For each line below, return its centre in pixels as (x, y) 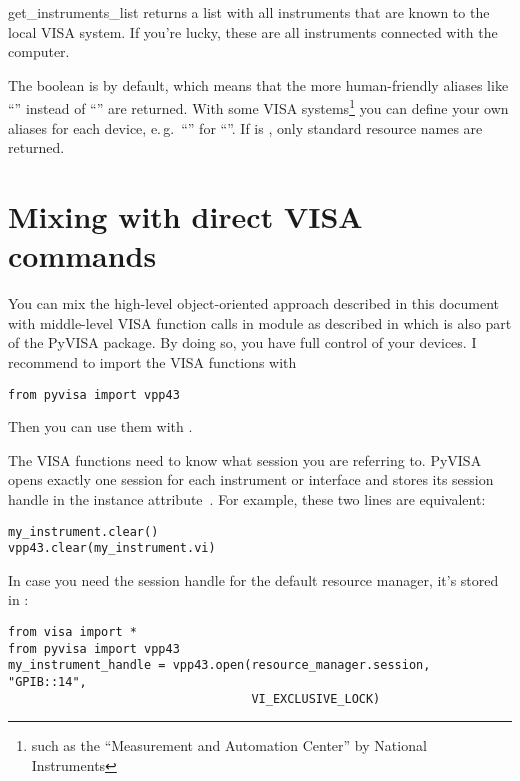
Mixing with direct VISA (185, 216)
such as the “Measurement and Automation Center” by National (229, 745)
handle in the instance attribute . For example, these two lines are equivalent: (247, 498)
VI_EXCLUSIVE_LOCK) (316, 698)
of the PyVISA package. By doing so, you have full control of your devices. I (242, 342)
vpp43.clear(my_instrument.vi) (112, 548)
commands (82, 255)
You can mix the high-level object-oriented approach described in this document (254, 303)
